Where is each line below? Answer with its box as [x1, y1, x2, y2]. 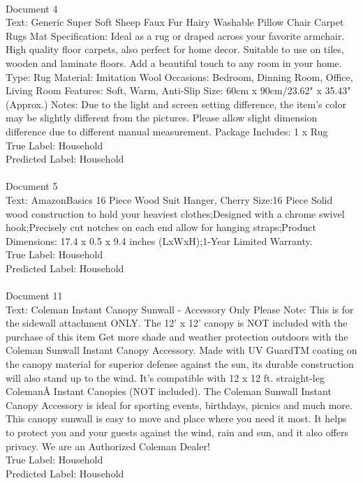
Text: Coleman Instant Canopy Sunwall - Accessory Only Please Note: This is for [6, 302, 354, 316]
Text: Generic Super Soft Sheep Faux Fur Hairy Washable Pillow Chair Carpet [6, 15, 344, 29]
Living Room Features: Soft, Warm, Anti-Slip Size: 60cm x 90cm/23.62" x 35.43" [6, 83, 351, 98]
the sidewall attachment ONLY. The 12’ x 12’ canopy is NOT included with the [6, 315, 348, 330]
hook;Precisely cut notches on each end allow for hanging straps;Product [6, 220, 316, 235]
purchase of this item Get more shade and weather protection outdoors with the [6, 329, 348, 343]
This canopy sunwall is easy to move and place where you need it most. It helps [6, 411, 347, 426]
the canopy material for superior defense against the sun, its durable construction [6, 357, 354, 371]
